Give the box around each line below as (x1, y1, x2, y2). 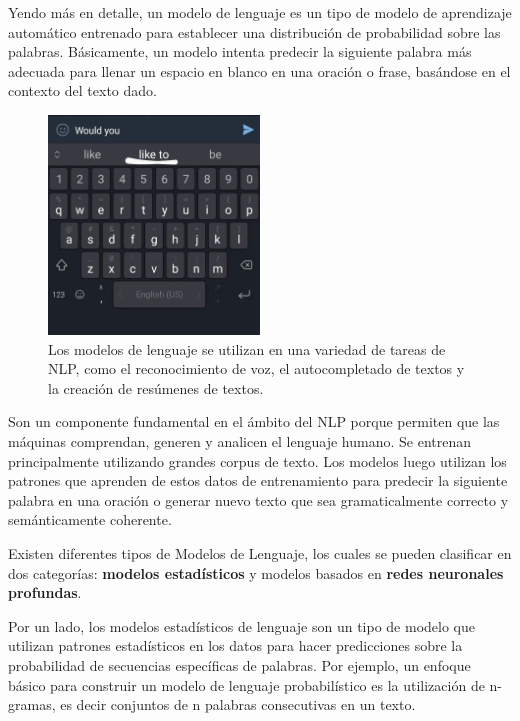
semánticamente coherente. (8, 509, 172, 530)
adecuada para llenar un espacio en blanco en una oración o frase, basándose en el (8, 60, 511, 81)
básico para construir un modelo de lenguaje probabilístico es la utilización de (8, 674, 485, 695)
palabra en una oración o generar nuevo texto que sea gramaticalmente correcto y (8, 489, 509, 510)
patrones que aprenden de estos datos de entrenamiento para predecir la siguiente (8, 470, 508, 491)
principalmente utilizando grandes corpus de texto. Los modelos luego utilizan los (8, 450, 507, 471)
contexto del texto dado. (8, 80, 157, 101)
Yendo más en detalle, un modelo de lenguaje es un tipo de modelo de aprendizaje (8, 2, 512, 22)
